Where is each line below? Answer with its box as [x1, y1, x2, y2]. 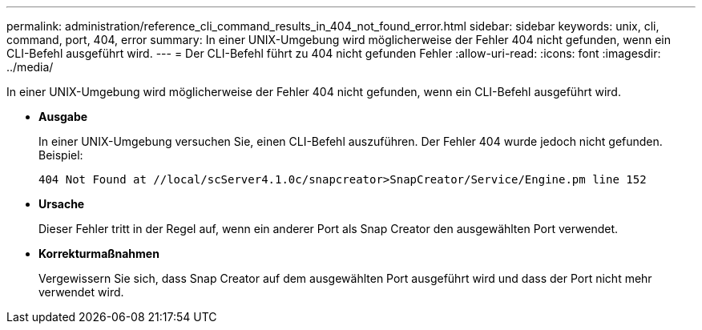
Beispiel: [38, 148, 83, 162]
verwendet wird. [38, 285, 124, 299]
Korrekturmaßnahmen [38, 247, 159, 260]
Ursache [38, 197, 85, 211]
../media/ [6, 60, 54, 74]
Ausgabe [38, 110, 88, 123]
